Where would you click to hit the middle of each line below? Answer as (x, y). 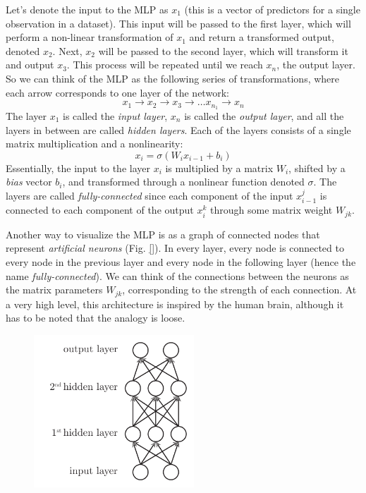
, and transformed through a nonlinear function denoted (183, 182)
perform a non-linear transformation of (90, 37)
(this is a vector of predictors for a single (272, 9)
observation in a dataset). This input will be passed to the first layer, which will (178, 23)
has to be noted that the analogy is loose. (96, 318)
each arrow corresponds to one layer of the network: (117, 92)
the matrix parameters (54, 290)
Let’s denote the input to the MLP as (87, 9)
